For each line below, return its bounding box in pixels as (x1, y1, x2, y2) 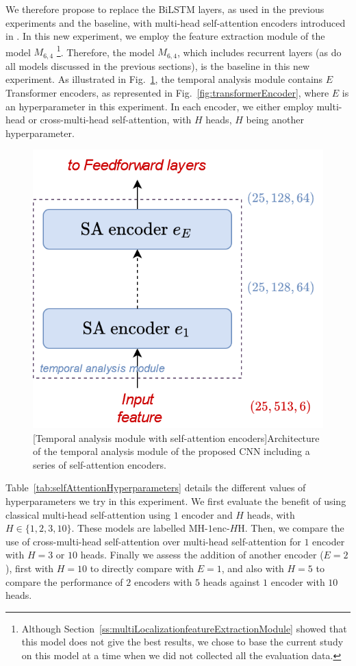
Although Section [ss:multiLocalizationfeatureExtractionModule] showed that (21, 621, 347, 635)
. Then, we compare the (244, 521, 344, 535)
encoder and (181, 507, 233, 521)
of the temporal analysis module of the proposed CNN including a (33, 444, 310, 458)
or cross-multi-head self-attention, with (28, 112, 192, 127)
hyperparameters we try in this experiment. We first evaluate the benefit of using (5, 494, 346, 508)
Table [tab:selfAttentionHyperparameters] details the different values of (5, 480, 306, 495)
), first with (5, 561, 54, 576)
